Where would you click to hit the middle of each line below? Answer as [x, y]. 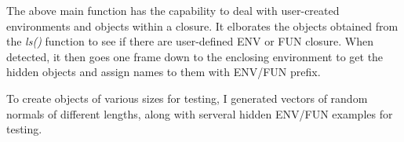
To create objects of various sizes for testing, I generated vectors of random [187, 98]
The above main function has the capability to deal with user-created [173, 10]
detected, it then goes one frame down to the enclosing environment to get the [195, 56]
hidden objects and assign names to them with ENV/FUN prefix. [164, 72]
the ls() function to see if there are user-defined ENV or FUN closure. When [190, 41]
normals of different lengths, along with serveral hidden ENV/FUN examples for [200, 113]
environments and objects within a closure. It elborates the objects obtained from [202, 25]
